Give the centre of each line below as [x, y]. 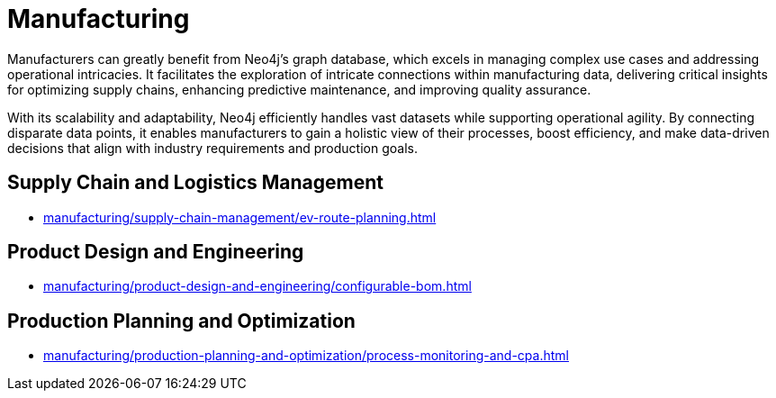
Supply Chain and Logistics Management [196, 183]
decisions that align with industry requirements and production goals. [212, 148]
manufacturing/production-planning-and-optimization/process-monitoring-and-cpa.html [306, 356]
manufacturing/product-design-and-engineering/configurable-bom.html [257, 286]
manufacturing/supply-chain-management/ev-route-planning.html [240, 217]
